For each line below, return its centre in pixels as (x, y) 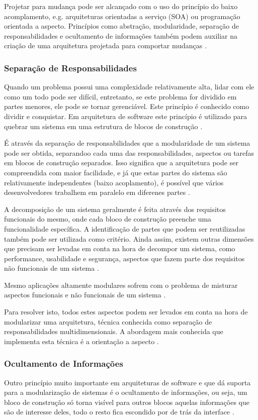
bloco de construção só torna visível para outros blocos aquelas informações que (127, 402)
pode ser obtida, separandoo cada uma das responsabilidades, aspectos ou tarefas (129, 152)
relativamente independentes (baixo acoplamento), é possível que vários (114, 182)
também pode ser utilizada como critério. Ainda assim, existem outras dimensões (129, 238)
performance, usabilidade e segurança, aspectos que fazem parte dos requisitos (124, 258)
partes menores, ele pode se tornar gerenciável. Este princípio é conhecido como (127, 106)
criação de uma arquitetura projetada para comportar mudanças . (105, 45)
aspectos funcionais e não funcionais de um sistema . (85, 295)
